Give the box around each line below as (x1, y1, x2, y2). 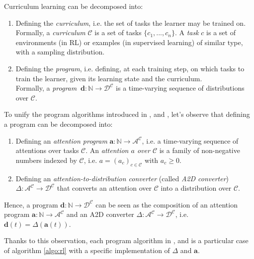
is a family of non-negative (159, 145, 240, 155)
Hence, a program (4, 199, 58, 209)
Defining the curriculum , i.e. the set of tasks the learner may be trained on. (15, 17, 246, 28)
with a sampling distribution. (15, 47, 105, 57)
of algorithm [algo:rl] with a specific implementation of (4, 245, 170, 256)
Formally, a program (15, 83, 77, 93)
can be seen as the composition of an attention (95, 199, 238, 209)
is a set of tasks (94, 27, 142, 38)
